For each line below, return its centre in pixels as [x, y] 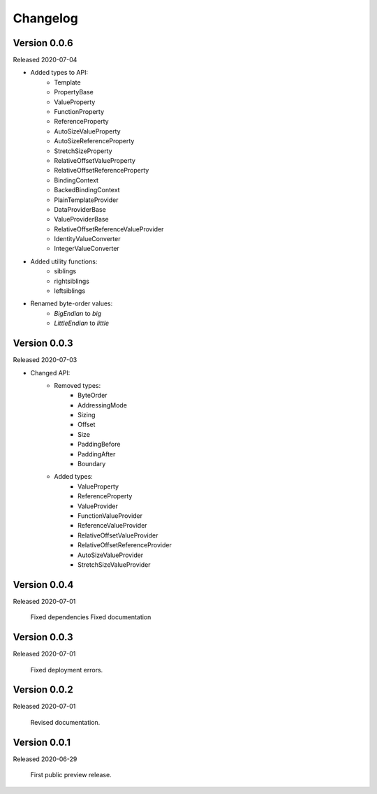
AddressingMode [102, 405]
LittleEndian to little [82, 323]
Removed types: [77, 385]
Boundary [92, 464]
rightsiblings [72, 281]
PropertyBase [74, 92]
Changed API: [50, 373]
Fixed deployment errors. [67, 670]
